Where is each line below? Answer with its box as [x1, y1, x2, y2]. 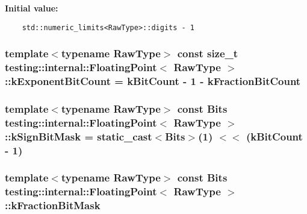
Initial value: [5, 2, 58, 14]
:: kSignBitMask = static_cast [5, 128, 152, 143]
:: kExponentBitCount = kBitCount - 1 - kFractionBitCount [5, 74, 301, 89]
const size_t [177, 46, 238, 61]
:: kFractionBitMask [5, 198, 101, 213]
